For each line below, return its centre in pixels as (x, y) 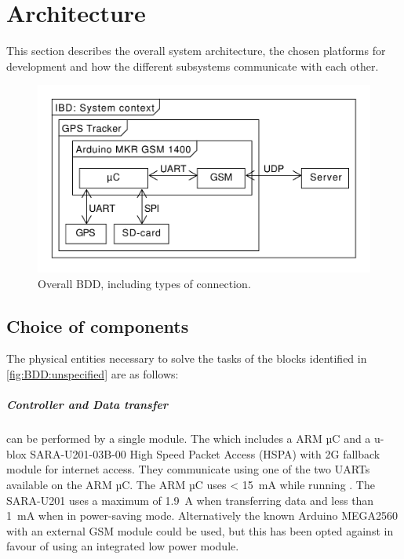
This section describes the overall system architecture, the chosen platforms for (196, 51)
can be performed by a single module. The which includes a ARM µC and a (189, 438)
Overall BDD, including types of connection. (144, 283)
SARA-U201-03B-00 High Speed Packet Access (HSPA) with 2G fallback (205, 453)
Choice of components (98, 325)
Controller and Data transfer (87, 405)
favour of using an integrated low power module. (123, 546)
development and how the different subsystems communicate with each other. (193, 66)
